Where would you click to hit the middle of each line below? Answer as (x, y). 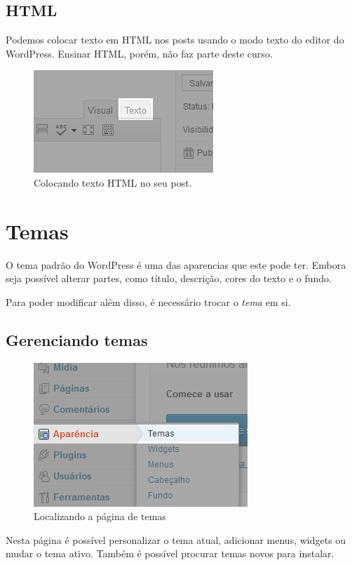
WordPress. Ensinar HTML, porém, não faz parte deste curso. (139, 53)
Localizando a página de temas (100, 516)
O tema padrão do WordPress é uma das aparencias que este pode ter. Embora (176, 264)
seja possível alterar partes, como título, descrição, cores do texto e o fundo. (169, 278)
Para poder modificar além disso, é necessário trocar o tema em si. (148, 301)
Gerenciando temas (77, 339)
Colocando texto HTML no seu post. (113, 182)
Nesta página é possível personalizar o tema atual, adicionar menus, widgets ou (176, 539)
